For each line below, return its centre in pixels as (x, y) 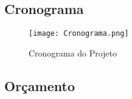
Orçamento (40, 85)
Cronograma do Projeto (73, 53)
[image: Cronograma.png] (79, 34)
